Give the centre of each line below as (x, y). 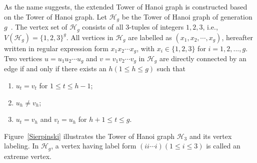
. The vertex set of (39, 27)
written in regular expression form (56, 48)
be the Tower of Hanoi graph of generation (187, 16)
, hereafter (237, 37)
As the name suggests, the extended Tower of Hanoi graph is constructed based (126, 7)
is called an (223, 146)
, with (146, 48)
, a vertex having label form (94, 146)
